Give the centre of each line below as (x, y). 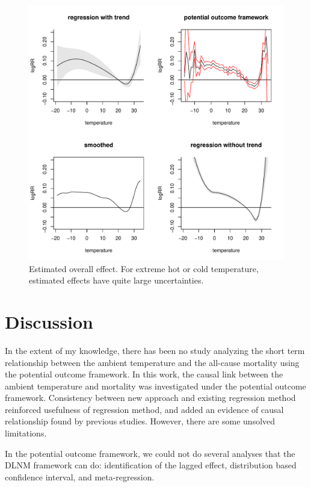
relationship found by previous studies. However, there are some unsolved (140, 421)
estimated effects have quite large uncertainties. (116, 280)
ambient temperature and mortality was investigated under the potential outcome (155, 386)
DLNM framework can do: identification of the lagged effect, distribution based (151, 465)
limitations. (26, 433)
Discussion (49, 321)
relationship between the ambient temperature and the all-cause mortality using (152, 362)
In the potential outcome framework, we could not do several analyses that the (150, 453)
